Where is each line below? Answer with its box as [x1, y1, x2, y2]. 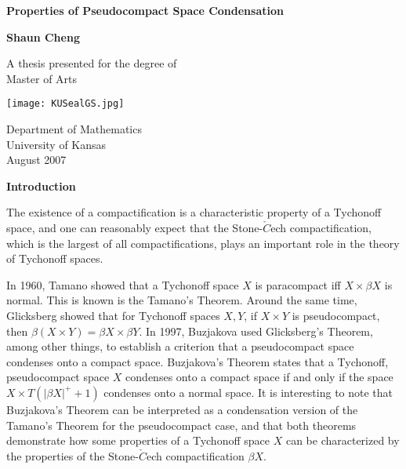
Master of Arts [6, 70, 78, 86]
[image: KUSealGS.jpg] [6, 98, 125, 110]
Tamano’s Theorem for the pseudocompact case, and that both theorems [6, 416, 357, 433]
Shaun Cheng [6, 28, 80, 45]
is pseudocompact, [292, 307, 380, 323]
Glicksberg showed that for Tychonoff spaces [6, 307, 220, 323]
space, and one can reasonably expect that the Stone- [6, 220, 263, 235]
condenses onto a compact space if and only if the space [125, 369, 393, 385]
